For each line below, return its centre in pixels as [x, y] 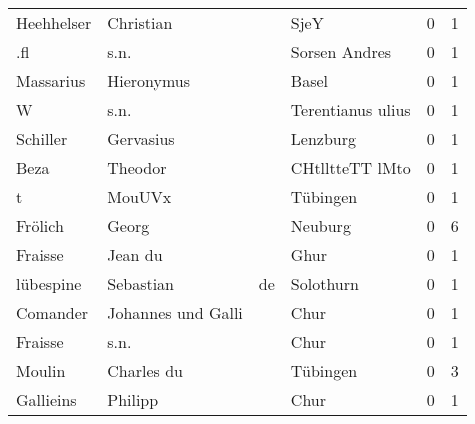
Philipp [133, 399]
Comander [52, 312]
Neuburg [320, 225]
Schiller [42, 138]
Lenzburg [323, 138]
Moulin [41, 370]
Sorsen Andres [341, 51]
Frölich [40, 225]
